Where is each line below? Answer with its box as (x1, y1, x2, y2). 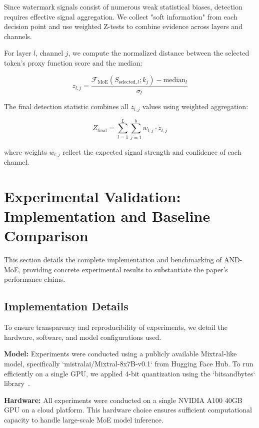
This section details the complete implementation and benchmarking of (4, 254, 222, 265)
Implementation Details (4, 298, 128, 314)
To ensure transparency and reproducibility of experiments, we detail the (4, 322, 227, 332)
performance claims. (4, 274, 65, 284)
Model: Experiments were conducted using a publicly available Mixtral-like (4, 348, 237, 359)
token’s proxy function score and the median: (4, 57, 142, 68)
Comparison (4, 225, 88, 246)
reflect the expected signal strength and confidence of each (62, 146, 241, 157)
